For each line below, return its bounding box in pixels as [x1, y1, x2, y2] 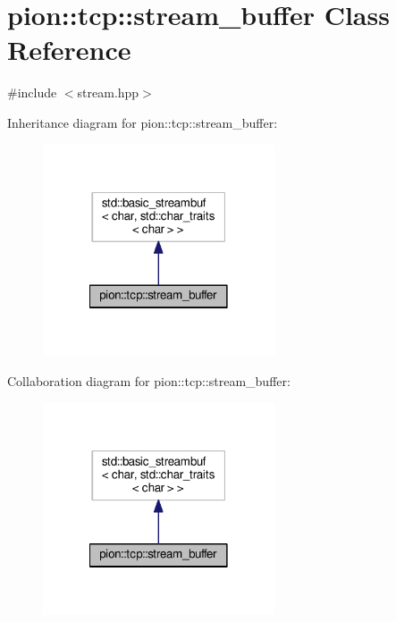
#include [7, 83, 57, 102]
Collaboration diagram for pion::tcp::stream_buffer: [7, 372, 291, 391]
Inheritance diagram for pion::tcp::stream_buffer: [7, 113, 278, 131]
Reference [7, 31, 131, 68]
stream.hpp [77, 83, 139, 102]
